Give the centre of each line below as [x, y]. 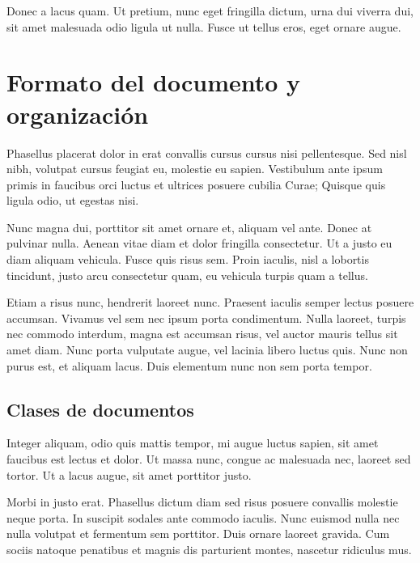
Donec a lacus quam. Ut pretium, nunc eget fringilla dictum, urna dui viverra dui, [210, 11]
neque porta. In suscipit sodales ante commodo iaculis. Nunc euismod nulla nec [203, 517]
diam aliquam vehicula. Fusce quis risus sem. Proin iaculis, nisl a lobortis [188, 259]
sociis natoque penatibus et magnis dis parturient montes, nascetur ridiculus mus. [209, 549]
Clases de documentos [100, 409]
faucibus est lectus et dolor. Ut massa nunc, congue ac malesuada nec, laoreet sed [209, 459]
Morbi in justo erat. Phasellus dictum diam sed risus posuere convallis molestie [202, 502]
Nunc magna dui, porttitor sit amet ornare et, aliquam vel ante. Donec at [189, 227]
